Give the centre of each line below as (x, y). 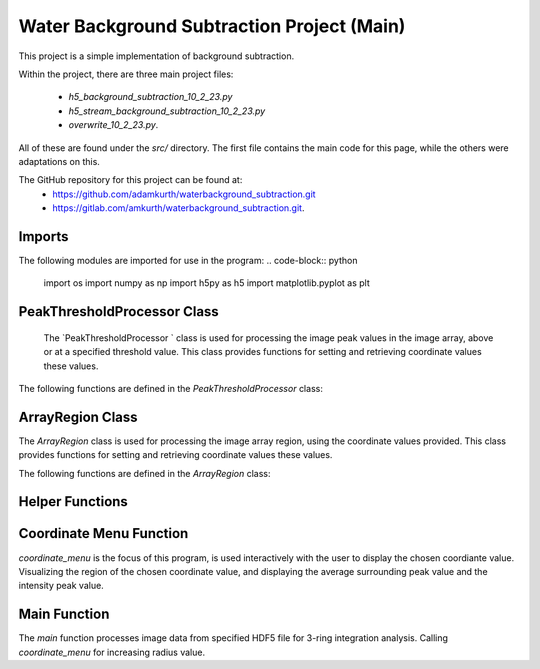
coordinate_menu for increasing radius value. (111, 652)
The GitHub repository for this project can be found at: (130, 180)
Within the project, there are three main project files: (126, 74)
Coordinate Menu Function (103, 533)
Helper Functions (73, 501)
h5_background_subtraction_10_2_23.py (150, 97)
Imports (43, 236)
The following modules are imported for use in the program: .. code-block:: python (188, 260)
